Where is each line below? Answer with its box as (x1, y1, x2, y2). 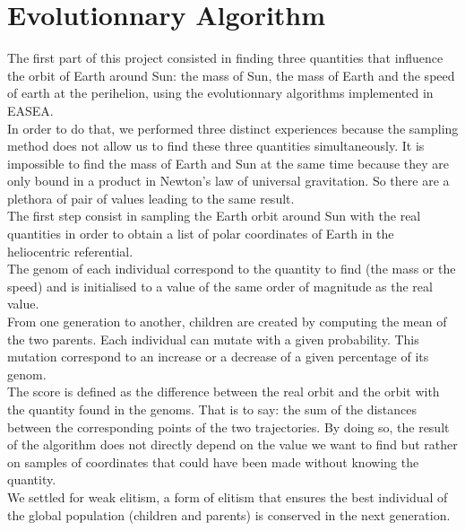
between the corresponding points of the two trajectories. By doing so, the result (7, 417, 450, 436)
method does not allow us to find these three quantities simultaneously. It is (7, 136, 425, 155)
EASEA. (7, 100, 54, 119)
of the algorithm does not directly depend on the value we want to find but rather (7, 435, 458, 454)
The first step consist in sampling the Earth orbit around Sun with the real (7, 206, 421, 225)
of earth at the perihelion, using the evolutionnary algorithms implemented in (7, 83, 434, 102)
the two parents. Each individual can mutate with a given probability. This (7, 329, 419, 348)
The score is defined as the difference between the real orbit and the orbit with (7, 382, 440, 401)
